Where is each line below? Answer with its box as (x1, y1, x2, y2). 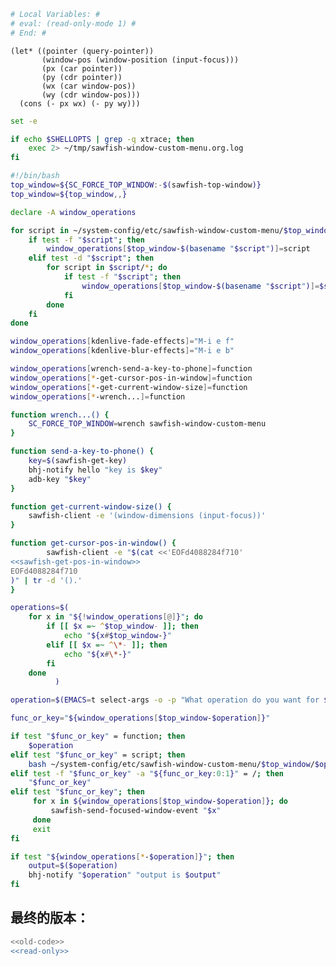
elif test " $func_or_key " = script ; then (10, 750, 186, 760)
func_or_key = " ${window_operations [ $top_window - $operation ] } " (10, 713, 271, 724)
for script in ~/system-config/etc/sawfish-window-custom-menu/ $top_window (10, 225, 333, 235)
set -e (10, 116, 38, 126)
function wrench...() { (10, 410, 110, 420)
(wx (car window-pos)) (41, 81, 137, 91)
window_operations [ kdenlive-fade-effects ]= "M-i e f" (10, 336, 235, 347)
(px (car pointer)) (41, 63, 123, 74)
